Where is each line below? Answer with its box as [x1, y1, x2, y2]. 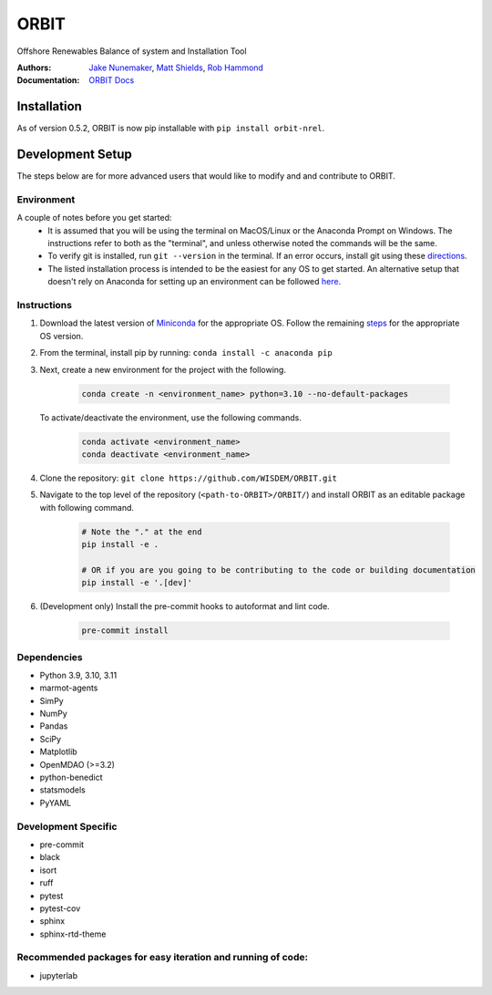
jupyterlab [39, 969, 77, 980]
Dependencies [16, 650, 84, 663]
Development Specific [16, 820, 118, 833]
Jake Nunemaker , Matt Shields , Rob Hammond [88, 62, 264, 73]
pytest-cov [39, 903, 81, 914]
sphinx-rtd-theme [39, 928, 107, 939]
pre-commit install [81, 626, 169, 636]
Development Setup [16, 147, 132, 162]
